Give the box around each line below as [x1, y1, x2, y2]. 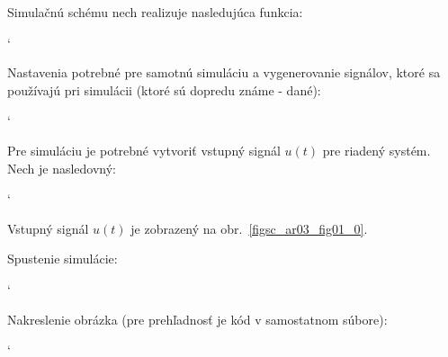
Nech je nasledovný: [7, 158, 117, 177]
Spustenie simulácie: [7, 249, 118, 268]
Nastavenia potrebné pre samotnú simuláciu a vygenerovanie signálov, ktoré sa [7, 63, 441, 82]
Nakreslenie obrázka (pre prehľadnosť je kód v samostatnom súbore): [7, 309, 388, 328]
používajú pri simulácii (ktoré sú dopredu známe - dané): [7, 80, 321, 99]
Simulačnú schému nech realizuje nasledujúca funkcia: [7, 3, 303, 21]
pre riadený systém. [322, 140, 431, 159]
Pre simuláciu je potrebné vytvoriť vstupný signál [7, 140, 281, 159]
